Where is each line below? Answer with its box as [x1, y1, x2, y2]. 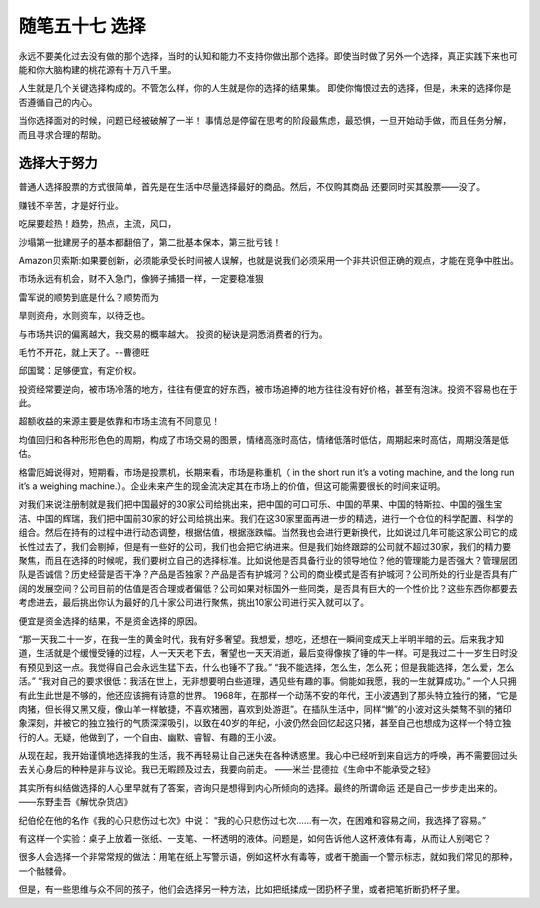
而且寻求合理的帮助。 [18, 128, 107, 140]
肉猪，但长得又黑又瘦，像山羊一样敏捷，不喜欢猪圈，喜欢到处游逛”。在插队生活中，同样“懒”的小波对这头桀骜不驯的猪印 [18, 703, 512, 715]
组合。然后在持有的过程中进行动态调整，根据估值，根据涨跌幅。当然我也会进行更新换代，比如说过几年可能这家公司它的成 [18, 526, 518, 539]
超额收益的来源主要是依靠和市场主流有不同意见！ [18, 415, 220, 427]
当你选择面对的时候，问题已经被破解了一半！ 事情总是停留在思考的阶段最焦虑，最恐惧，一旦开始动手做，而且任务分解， [18, 115, 512, 127]
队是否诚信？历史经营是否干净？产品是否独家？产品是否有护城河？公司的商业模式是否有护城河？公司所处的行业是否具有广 [18, 568, 518, 580]
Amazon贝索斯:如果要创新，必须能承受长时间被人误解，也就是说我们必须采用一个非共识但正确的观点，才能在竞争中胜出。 [18, 254, 520, 266]
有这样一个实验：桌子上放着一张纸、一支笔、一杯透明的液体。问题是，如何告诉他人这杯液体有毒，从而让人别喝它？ [18, 833, 492, 845]
